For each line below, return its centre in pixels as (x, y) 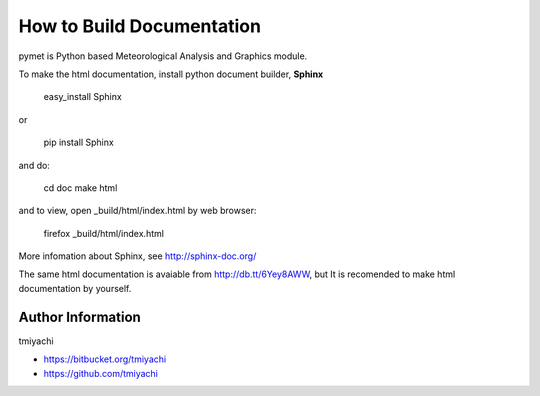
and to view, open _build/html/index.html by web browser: (137, 211)
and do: (34, 165)
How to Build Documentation (140, 26)
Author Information (80, 316)
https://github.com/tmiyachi (101, 373)
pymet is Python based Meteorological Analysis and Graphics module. (163, 56)
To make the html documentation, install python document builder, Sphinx (171, 74)
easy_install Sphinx (82, 97)
